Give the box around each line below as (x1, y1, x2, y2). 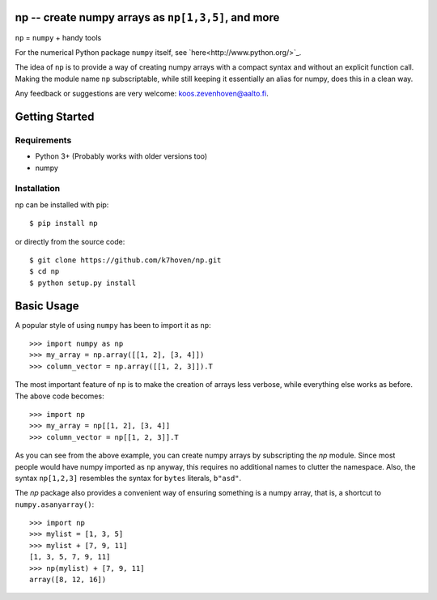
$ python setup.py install (29, 278, 137, 287)
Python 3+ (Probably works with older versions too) (35, 151, 208, 161)
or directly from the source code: (15, 236, 125, 246)
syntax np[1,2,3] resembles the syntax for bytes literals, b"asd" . (15, 473, 242, 483)
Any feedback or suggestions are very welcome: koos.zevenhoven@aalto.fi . (15, 89, 269, 99)
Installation (15, 183, 61, 194)
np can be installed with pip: (15, 199, 109, 210)
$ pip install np (29, 219, 98, 228)
